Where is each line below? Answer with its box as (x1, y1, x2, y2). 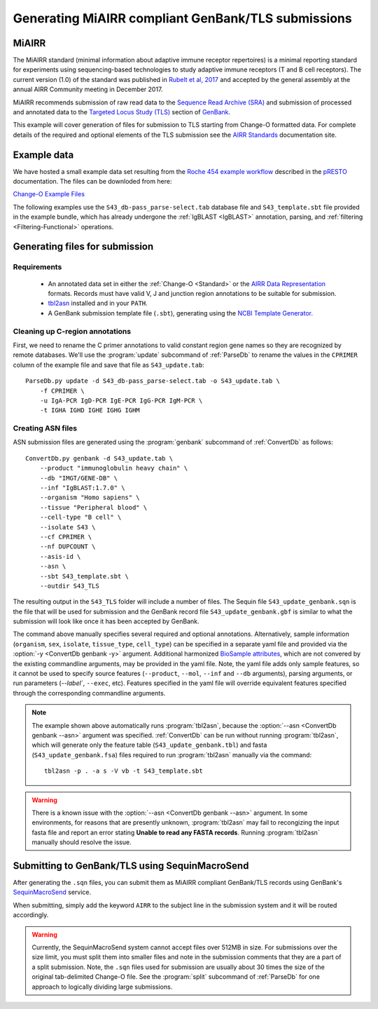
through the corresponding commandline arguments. (13, 689, 166, 697)
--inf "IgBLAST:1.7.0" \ (39, 484, 125, 492)
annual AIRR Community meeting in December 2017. (13, 85, 163, 94)
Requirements (13, 262, 62, 272)
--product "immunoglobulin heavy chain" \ (39, 464, 188, 473)
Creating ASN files (13, 424, 78, 433)
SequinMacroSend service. (13, 888, 92, 897)
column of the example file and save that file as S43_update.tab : (13, 360, 204, 369)
